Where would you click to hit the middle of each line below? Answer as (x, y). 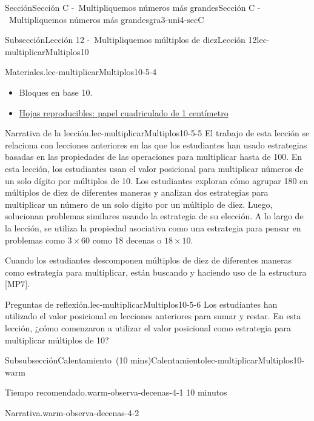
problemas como (35, 240)
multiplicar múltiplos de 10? (57, 340)
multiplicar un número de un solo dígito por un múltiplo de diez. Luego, (139, 204)
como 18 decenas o (127, 240)
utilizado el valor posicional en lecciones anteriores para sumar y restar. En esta (153, 316)
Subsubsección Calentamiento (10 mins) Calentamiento (105, 360)
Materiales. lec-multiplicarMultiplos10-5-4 (81, 72)
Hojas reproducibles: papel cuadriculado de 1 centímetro (124, 112)
